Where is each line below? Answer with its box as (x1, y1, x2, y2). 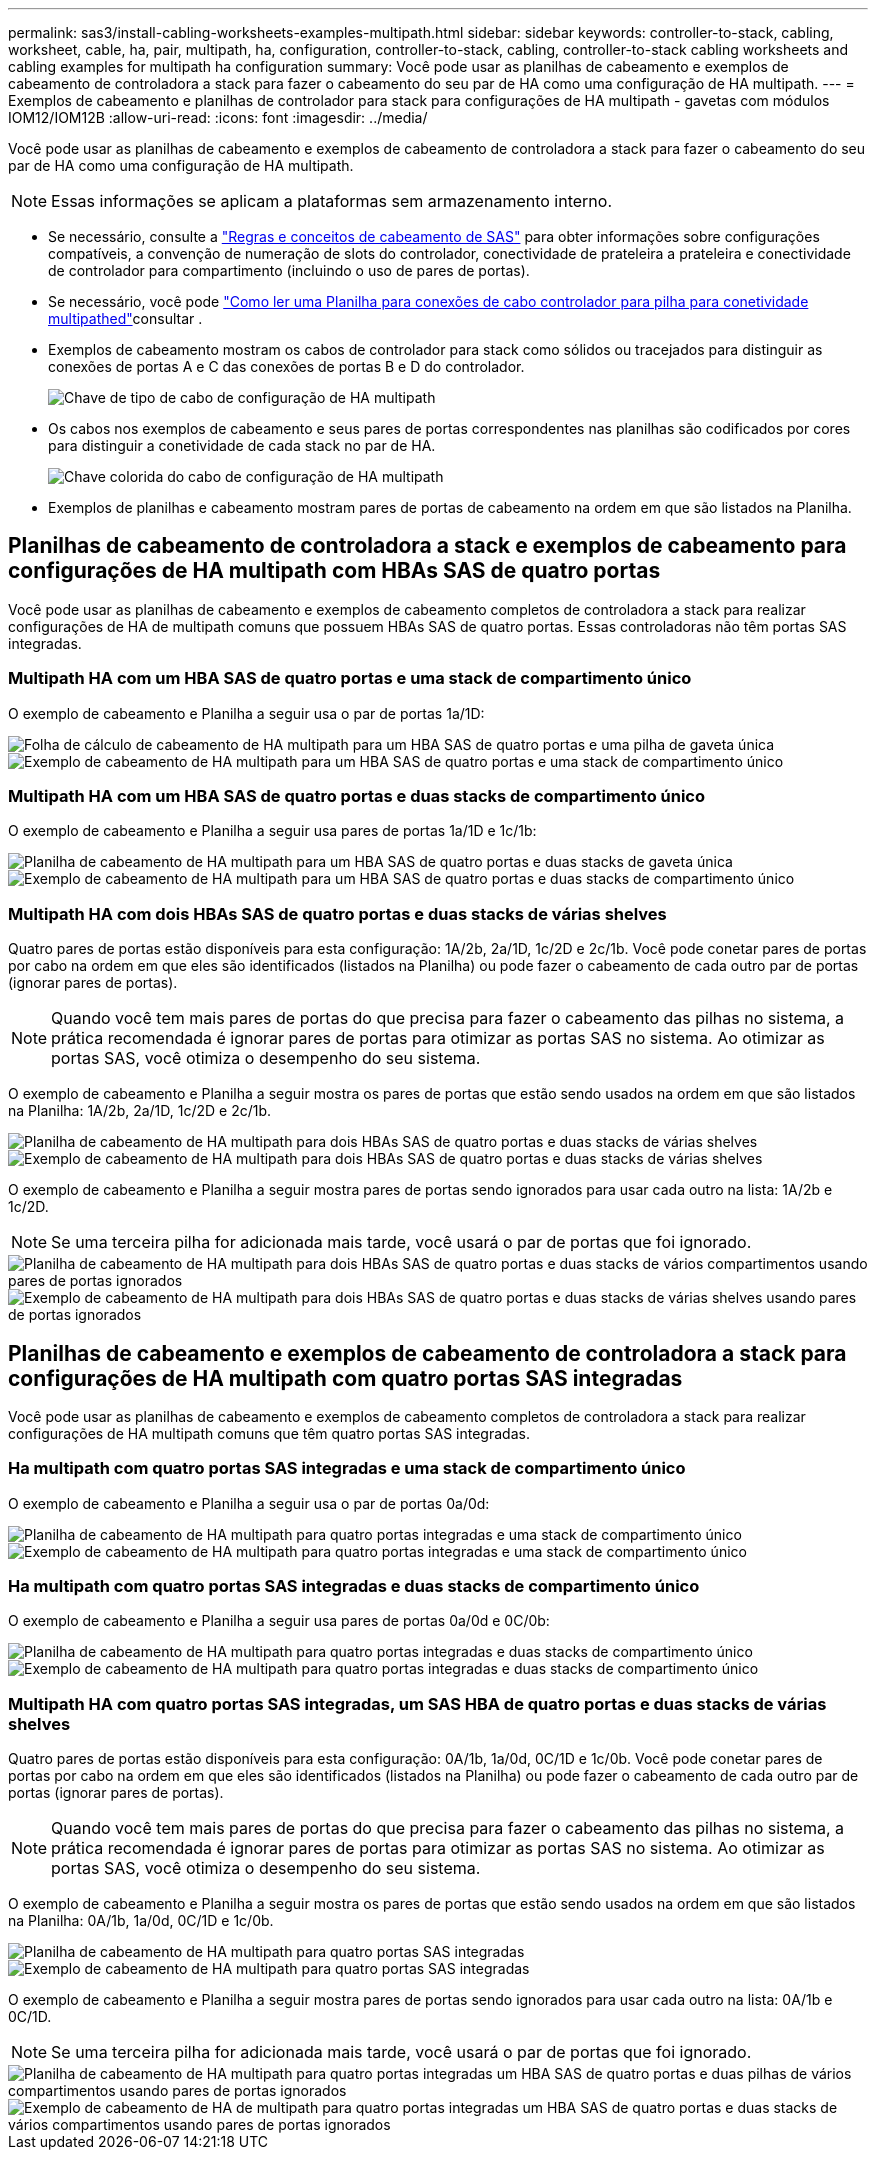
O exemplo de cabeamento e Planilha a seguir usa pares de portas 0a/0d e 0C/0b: (8, 1612, 550, 1630)
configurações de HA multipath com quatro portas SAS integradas (8, 1365, 683, 1391)
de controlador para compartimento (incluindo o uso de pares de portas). (48, 262, 530, 279)
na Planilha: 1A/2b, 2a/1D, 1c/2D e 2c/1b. (8, 1102, 272, 1120)
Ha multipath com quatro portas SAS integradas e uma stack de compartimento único (8, 1458, 686, 1479)
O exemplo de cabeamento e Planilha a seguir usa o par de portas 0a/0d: (8, 1494, 490, 1512)
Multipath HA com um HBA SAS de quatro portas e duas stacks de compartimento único (8, 785, 705, 806)
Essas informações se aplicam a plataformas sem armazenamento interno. (51, 191, 613, 211)
